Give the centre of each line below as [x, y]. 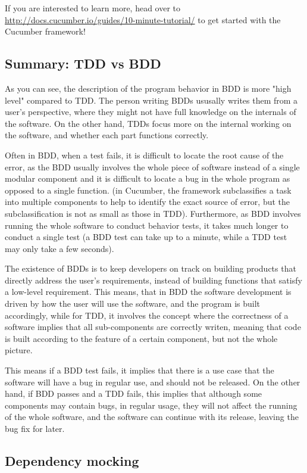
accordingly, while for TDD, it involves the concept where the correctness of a [147, 315]
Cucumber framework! [45, 31]
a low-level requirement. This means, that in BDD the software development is [148, 292]
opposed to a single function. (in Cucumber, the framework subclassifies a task [148, 190]
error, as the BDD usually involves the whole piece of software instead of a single [152, 167]
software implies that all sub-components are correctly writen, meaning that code [153, 327]
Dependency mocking [72, 460]
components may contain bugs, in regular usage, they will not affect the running [151, 405]
